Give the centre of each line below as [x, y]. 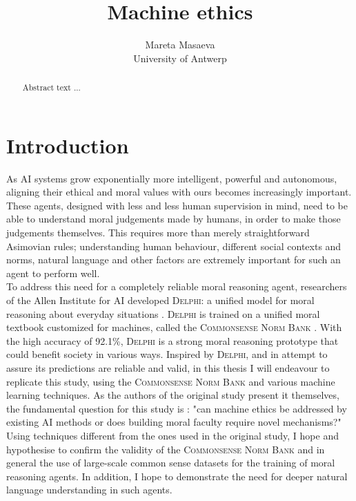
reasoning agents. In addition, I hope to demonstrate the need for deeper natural [177, 476]
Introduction [68, 145]
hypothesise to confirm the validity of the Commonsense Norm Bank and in [166, 449]
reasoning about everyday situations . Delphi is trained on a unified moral [163, 313]
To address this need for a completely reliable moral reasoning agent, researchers [177, 286]
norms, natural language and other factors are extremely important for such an [174, 259]
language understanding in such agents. [89, 490]
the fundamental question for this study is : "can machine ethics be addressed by [177, 408]
